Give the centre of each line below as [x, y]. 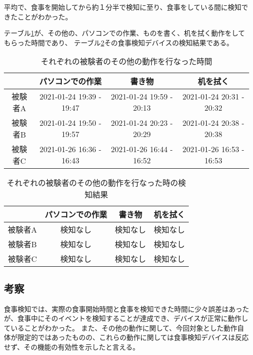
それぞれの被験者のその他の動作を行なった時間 [126, 61]
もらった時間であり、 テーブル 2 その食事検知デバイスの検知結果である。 [119, 42]
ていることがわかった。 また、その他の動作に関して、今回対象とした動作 [121, 327]
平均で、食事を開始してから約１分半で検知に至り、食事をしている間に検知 [123, 7]
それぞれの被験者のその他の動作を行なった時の [93, 183]
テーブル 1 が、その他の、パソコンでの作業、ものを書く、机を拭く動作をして [125, 33]
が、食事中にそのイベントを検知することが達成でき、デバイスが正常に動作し [126, 318]
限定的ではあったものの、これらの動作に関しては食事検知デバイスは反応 [133, 337]
